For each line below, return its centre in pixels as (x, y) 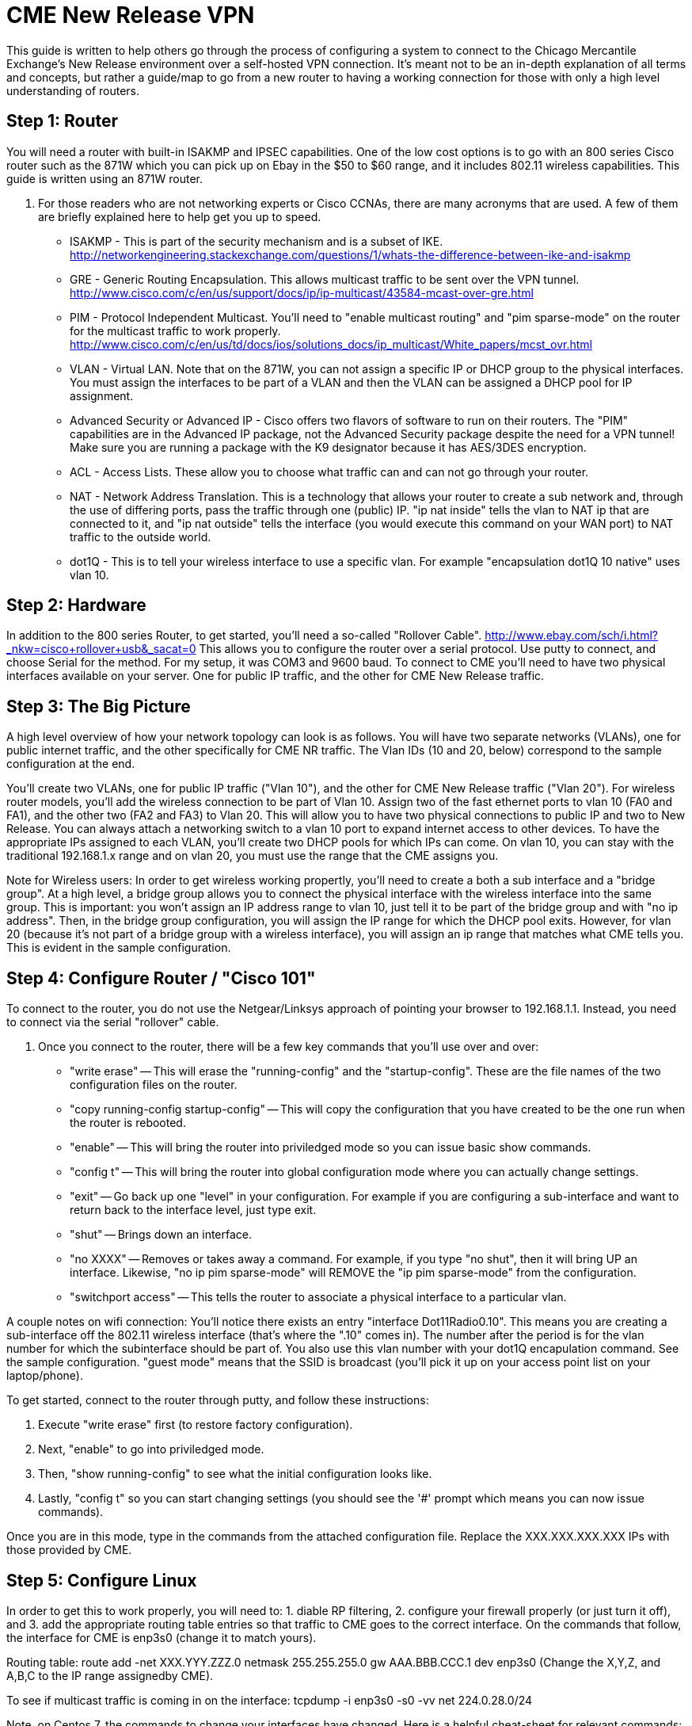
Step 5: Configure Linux (102, 1580)
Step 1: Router (63, 121)
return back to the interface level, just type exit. (193, 1210)
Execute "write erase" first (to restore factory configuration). (196, 1425)
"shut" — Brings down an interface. (161, 1235)
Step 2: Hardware (76, 605)
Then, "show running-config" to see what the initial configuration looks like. (235, 1474)
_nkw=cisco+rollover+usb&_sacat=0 (101, 649)
